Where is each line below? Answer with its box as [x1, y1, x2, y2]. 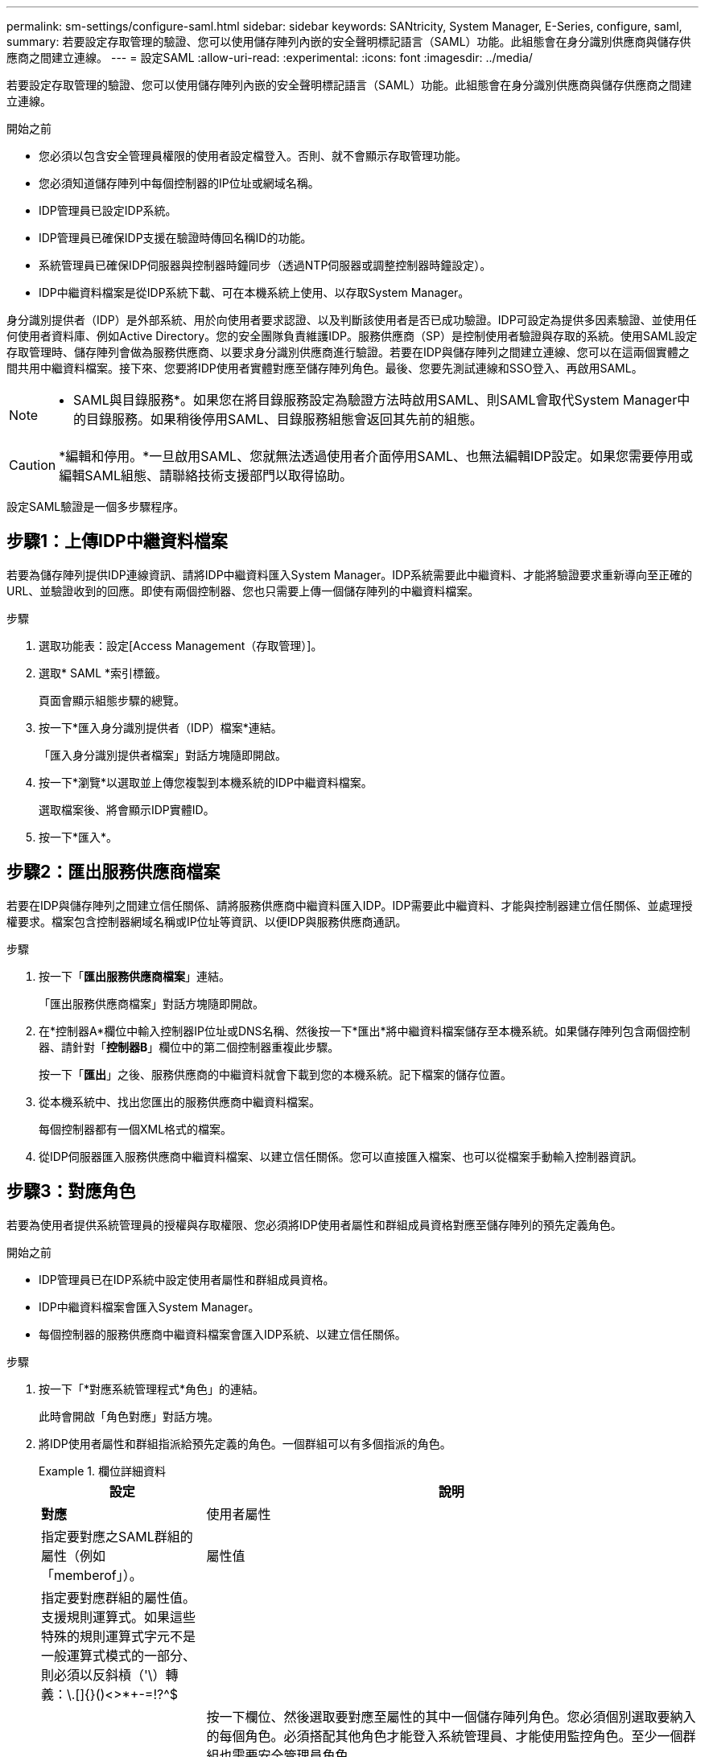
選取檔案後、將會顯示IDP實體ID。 [39, 802, 215, 817]
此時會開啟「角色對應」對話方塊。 [39, 1409, 219, 1423]
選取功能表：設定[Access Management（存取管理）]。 [39, 638, 323, 652]
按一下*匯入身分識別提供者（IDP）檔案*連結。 [39, 720, 282, 734]
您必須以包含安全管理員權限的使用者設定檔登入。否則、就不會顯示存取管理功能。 [39, 149, 467, 163]
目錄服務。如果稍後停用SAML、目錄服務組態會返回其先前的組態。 [86, 411, 483, 427]
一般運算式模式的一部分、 [41, 1647, 196, 1664]
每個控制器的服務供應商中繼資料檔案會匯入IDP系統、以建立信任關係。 [39, 1327, 406, 1341]
